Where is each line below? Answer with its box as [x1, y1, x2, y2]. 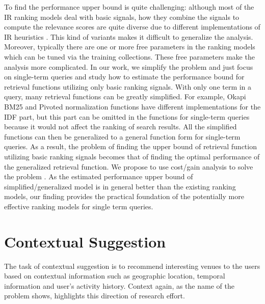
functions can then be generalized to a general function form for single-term [4, 131, 241, 142]
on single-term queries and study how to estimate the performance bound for [4, 71, 245, 82]
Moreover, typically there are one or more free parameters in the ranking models [4, 41, 255, 52]
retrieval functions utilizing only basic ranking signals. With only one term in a [4, 81, 252, 92]
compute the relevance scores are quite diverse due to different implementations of [4, 21, 260, 32]
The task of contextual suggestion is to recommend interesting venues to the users [4, 260, 260, 271]
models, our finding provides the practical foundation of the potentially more [4, 191, 244, 202]
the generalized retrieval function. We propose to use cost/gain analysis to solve [4, 161, 253, 172]
